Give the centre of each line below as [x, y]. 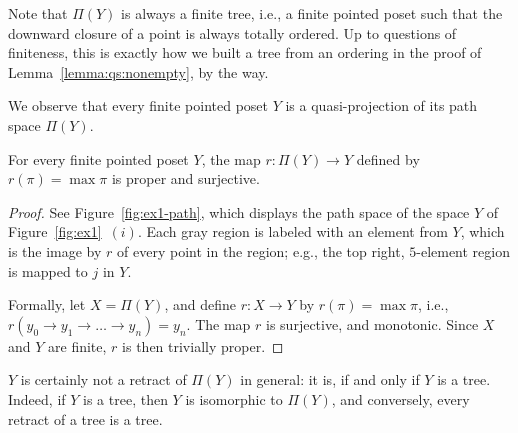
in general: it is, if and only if [330, 379]
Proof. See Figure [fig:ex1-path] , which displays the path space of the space [239, 211]
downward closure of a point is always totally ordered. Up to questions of [232, 32]
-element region [463, 250]
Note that [38, 13]
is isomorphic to [234, 398]
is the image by [55, 250]
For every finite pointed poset [98, 158]
